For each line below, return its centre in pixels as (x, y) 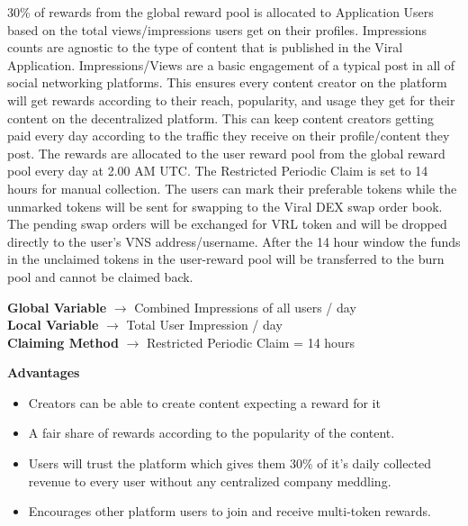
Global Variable (57, 307)
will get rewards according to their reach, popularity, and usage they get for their (231, 100)
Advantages (44, 372)
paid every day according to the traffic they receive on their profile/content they (229, 136)
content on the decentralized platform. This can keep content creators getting (220, 118)
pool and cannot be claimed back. (100, 276)
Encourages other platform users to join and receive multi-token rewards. (230, 511)
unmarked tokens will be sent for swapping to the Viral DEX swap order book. (225, 206)
